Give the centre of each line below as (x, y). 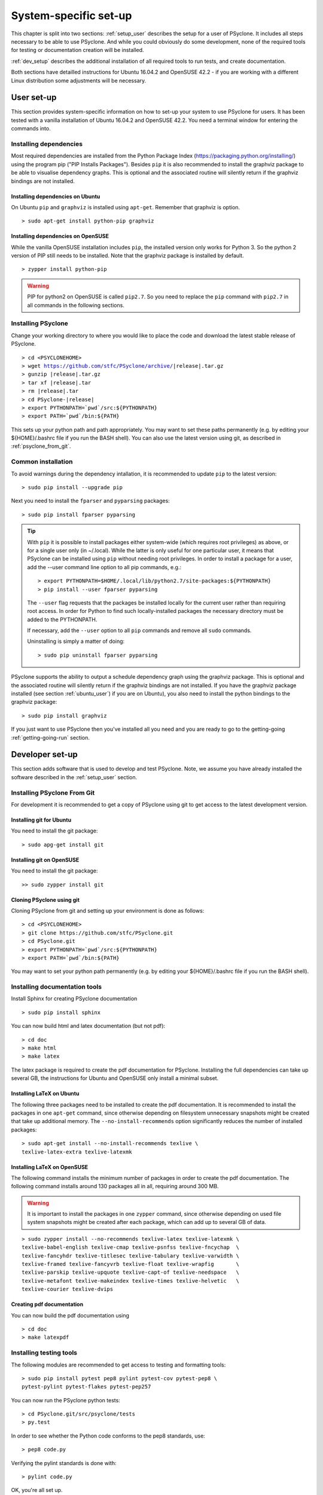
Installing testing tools (44, 1353)
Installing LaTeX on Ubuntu (45, 1094)
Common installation (42, 462)
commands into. (31, 129)
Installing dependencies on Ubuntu (56, 196)
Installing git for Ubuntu (41, 820)
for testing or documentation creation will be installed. (77, 50)
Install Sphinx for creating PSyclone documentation (74, 999)
